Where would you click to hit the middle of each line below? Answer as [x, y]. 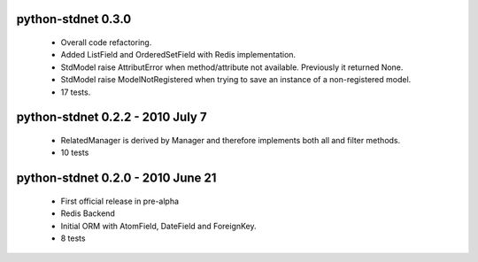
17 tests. [76, 92]
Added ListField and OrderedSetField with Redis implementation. [178, 55]
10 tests [75, 153]
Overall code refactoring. [106, 42]
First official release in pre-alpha [120, 201]
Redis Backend [88, 213]
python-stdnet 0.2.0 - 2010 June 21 [116, 178]
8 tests [73, 238]
